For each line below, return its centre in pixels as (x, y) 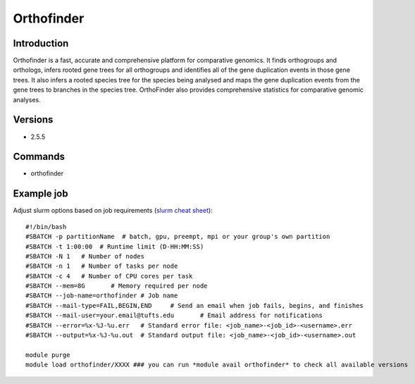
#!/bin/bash (46, 227)
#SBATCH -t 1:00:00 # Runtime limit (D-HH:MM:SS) (115, 246)
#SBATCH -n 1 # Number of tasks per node (102, 266)
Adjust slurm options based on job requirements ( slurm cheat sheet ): (113, 211)
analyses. (27, 99)
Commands (39, 157)
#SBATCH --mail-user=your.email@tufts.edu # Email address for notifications (174, 316)
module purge (48, 355)
